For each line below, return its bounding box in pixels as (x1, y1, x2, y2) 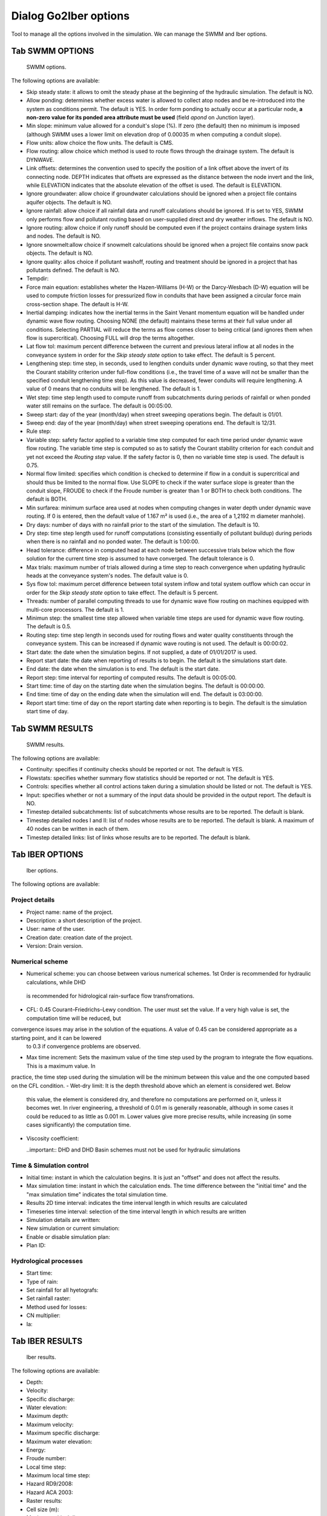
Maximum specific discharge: (26, 1429, 100, 1437)
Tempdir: (26, 275, 49, 282)
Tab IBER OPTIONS (11, 850, 84, 860)
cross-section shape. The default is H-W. (26, 300, 129, 307)
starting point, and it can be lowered (11, 1034, 102, 1041)
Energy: (26, 1446, 46, 1454)
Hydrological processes (11, 1256, 83, 1265)
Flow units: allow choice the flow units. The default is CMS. (26, 139, 174, 147)
